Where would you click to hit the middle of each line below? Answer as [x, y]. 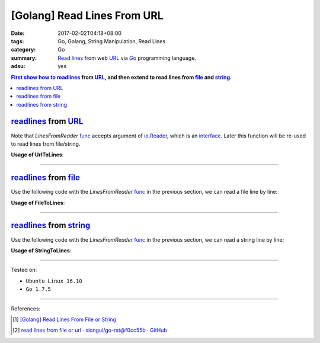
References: [26, 309]
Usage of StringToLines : [41, 250]
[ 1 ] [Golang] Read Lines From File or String [65, 319]
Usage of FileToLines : [38, 203]
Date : [18, 33]
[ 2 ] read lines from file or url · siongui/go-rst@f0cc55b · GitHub [90, 330]
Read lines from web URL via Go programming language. [127, 58]
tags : [17, 41]
